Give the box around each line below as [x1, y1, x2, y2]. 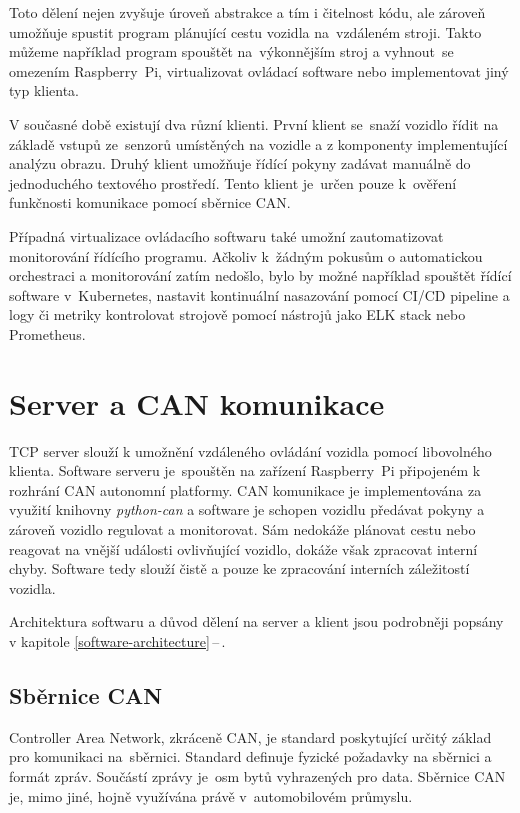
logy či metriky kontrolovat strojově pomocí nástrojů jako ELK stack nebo [9, 304, 466, 325]
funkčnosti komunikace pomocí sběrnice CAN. [9, 192, 291, 213]
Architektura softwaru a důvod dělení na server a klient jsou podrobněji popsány [9, 611, 504, 632]
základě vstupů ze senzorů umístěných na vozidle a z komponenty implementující [9, 133, 508, 154]
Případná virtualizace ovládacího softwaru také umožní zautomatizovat [9, 225, 444, 246]
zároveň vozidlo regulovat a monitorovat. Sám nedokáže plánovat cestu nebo [9, 519, 476, 539]
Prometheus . [9, 323, 86, 344]
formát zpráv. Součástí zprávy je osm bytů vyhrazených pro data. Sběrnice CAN [9, 765, 506, 786]
